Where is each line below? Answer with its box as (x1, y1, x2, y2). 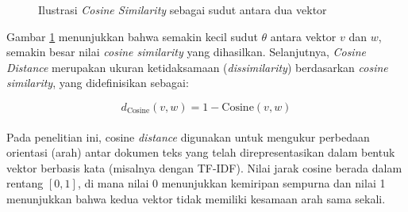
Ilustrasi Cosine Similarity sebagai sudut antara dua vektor (38, 2, 327, 17)
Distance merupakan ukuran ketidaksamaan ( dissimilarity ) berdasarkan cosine (6, 59, 388, 75)
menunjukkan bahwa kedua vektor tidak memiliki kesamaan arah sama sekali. (6, 190, 386, 206)
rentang (6, 175, 44, 191)
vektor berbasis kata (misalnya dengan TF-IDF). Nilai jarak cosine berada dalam (6, 159, 402, 176)
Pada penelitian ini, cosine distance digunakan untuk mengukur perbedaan (6, 128, 370, 145)
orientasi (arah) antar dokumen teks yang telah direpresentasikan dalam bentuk (6, 144, 395, 161)
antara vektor (270, 28, 337, 44)
